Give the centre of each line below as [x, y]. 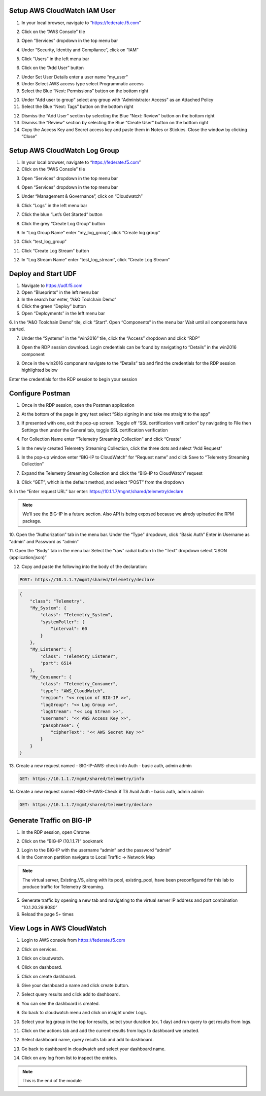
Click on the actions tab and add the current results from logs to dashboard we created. [110, 1031]
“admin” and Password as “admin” [44, 541]
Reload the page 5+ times [48, 914]
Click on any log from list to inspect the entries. [69, 1058]
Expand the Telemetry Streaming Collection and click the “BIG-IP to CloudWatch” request [112, 473]
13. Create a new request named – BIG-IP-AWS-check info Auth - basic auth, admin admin [100, 766]
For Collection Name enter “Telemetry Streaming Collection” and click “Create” [101, 439]
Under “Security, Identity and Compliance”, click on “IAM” [80, 50]
